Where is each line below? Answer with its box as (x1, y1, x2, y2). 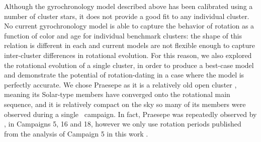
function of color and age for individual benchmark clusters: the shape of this (4, 30, 242, 40)
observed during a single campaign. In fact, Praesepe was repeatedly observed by (4, 108, 257, 119)
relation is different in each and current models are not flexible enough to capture (4, 40, 255, 50)
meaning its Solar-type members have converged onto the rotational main (4, 89, 230, 99)
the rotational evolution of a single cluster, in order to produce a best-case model (4, 59, 254, 70)
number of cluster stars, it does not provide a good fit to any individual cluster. (4, 10, 249, 21)
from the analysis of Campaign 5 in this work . (4, 128, 148, 138)
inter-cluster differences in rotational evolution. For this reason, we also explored (4, 49, 252, 60)
